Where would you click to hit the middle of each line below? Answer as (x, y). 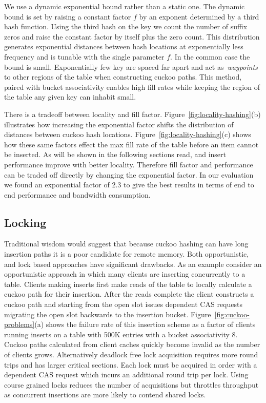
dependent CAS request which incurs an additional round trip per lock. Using (126, 375)
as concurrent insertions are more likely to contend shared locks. (105, 395)
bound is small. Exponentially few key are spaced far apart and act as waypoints (131, 66)
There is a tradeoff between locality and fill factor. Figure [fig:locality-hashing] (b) (132, 114)
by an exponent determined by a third (199, 16)
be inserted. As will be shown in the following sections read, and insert (115, 154)
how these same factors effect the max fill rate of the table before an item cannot (131, 144)
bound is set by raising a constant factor (68, 16)
